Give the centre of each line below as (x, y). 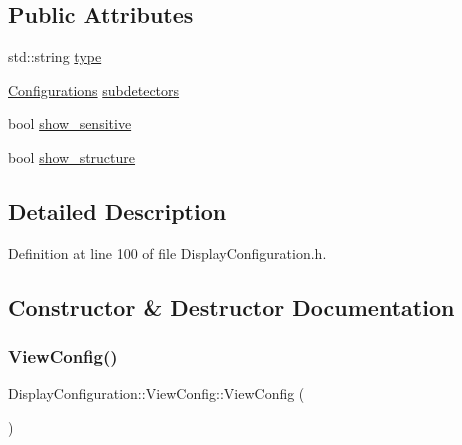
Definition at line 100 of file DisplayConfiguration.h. (167, 252)
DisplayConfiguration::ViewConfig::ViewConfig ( (156, 393)
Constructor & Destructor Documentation (231, 306)
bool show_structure (72, 156)
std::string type (55, 56)
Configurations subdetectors (94, 89)
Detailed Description (117, 210)
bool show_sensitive (70, 123)
